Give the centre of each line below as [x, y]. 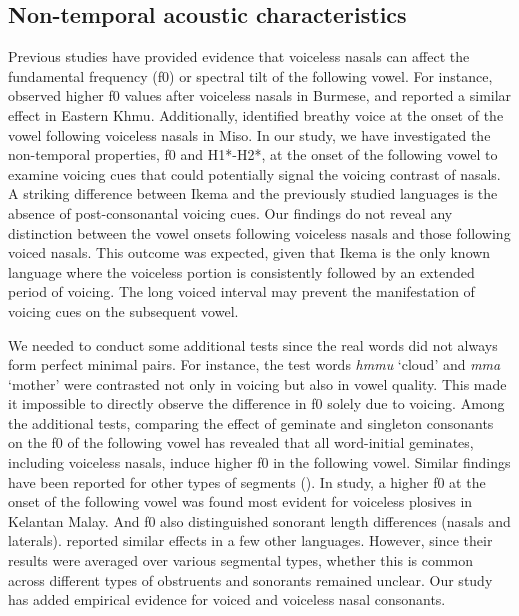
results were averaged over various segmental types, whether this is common [241, 560]
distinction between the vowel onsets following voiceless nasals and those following [259, 232]
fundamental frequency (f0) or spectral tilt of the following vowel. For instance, [250, 75]
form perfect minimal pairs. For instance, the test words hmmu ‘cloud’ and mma [254, 364]
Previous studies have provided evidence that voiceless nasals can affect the [239, 56]
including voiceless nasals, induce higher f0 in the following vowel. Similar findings [259, 462]
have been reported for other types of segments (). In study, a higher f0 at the [247, 481]
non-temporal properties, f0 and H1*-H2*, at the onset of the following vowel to [253, 154]
